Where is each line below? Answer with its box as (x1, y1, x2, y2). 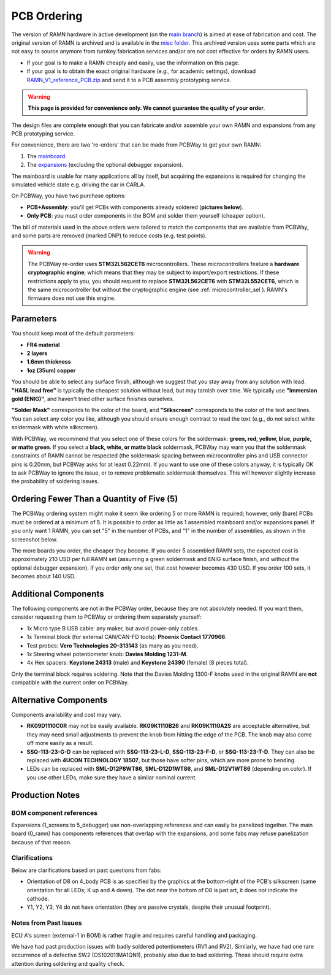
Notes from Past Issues (11, 919, 82, 927)
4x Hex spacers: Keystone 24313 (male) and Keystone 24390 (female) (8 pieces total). (26, 659, 249, 667)
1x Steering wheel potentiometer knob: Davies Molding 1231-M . (26, 650, 188, 657)
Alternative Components (11, 695, 108, 705)
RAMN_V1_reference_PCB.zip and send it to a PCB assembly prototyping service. (26, 76, 232, 83)
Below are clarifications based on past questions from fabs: (11, 866, 162, 874)
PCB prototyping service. (11, 130, 75, 137)
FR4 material (26, 341, 60, 348)
